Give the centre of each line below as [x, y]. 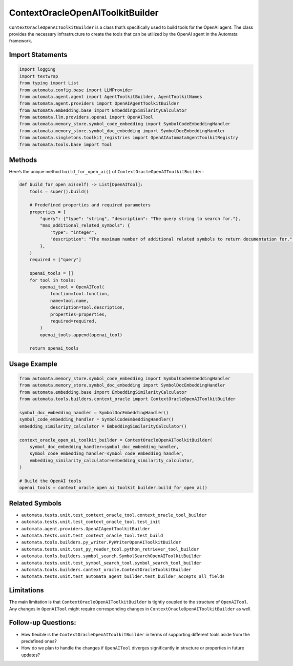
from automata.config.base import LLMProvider [76, 90]
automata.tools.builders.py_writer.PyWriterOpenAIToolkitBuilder [101, 542]
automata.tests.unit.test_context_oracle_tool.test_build [92, 535]
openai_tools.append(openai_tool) [81, 335]
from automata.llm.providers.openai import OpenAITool [86, 117]
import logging [37, 69]
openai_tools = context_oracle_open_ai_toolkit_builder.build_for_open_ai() [113, 488]
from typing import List [49, 83]
